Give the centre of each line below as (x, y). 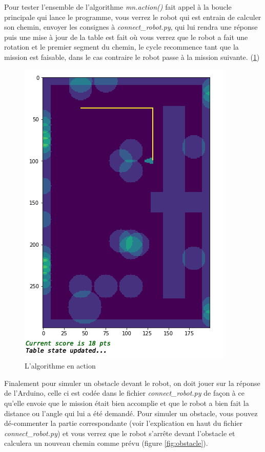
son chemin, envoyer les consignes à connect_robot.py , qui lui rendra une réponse (131, 27)
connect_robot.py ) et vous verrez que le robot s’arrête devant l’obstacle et (120, 433)
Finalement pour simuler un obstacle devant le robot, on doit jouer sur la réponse (132, 383)
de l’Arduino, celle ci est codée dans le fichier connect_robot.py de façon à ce (124, 393)
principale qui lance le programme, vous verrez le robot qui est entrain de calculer (133, 17)
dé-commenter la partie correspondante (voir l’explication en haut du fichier (124, 423)
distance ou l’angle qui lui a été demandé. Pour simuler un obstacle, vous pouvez (131, 413)
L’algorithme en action (60, 366)
